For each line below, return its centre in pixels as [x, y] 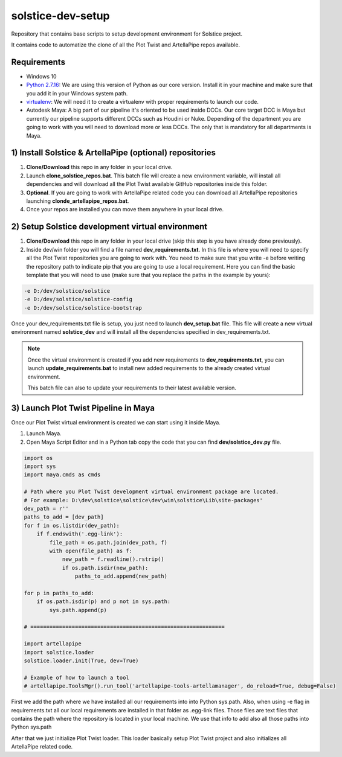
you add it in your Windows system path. [77, 93]
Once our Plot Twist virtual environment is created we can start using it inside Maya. [116, 422]
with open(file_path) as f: [91, 551]
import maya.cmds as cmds [62, 475]
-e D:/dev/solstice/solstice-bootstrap [83, 308]
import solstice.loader [59, 652]
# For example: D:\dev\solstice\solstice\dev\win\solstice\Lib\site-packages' [143, 500]
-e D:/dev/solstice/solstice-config [78, 299]
